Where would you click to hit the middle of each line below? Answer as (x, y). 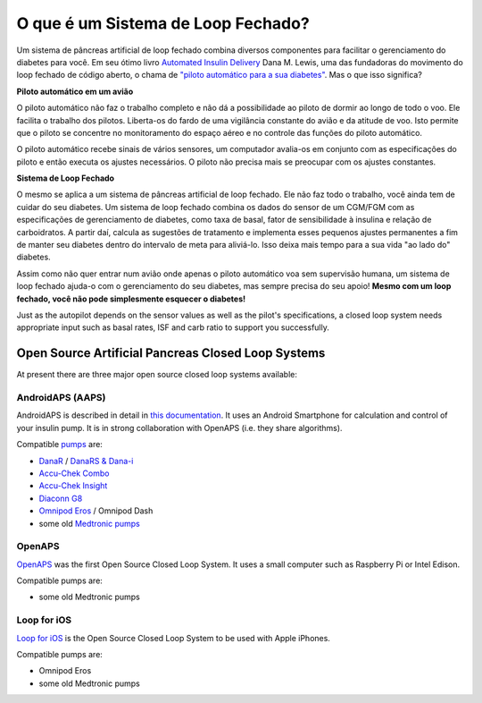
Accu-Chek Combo (74, 473)
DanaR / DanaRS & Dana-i (86, 461)
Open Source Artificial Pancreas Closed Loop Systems (171, 353)
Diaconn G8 (61, 498)
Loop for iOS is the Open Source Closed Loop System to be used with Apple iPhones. (173, 638)
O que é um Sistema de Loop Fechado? (163, 23)
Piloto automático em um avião (75, 91)
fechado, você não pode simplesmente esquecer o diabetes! (131, 299)
